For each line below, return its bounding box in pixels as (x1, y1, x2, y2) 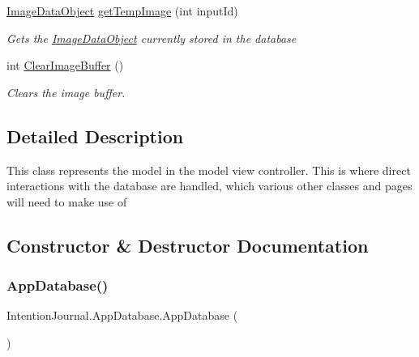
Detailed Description (6, 123, 184, 148)
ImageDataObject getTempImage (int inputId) (6, 2, 238, 19)
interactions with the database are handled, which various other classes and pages (6, 177, 413, 194)
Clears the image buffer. (6, 83, 126, 100)
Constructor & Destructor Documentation (6, 232, 369, 257)
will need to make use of (6, 193, 127, 210)
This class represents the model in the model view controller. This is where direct (6, 161, 411, 178)
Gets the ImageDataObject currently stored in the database (6, 29, 297, 46)
